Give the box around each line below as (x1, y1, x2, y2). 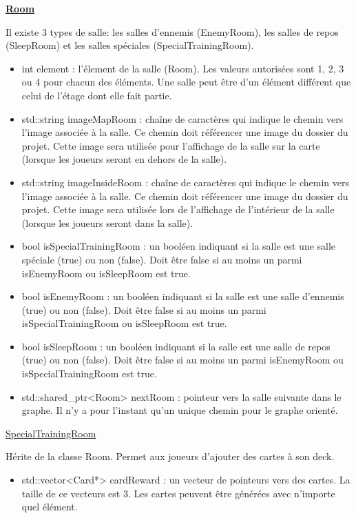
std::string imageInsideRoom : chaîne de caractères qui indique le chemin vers (21, 175, 349, 189)
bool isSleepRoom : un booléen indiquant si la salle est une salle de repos (21, 339, 331, 353)
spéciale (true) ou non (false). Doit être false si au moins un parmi (21, 252, 302, 266)
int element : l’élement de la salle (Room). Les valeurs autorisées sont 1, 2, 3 (21, 61, 344, 75)
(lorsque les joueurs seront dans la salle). (21, 215, 193, 230)
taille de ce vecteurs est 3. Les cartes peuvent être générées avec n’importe (21, 486, 335, 500)
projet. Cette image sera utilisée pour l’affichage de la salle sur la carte (21, 138, 320, 152)
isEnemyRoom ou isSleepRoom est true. (21, 266, 191, 280)
